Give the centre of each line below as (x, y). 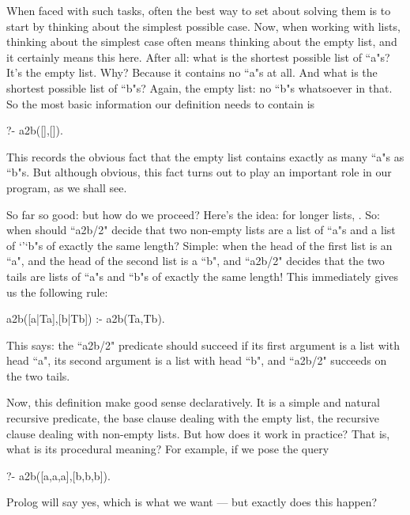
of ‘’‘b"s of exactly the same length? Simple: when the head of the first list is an (199, 245)
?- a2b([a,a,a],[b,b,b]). (58, 475)
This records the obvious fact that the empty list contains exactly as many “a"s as (205, 156)
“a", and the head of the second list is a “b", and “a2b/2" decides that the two (196, 261)
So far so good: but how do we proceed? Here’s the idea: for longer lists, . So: (193, 214)
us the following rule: (57, 292)
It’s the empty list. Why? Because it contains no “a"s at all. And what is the (192, 72)
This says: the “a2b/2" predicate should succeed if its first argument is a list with (203, 345)
